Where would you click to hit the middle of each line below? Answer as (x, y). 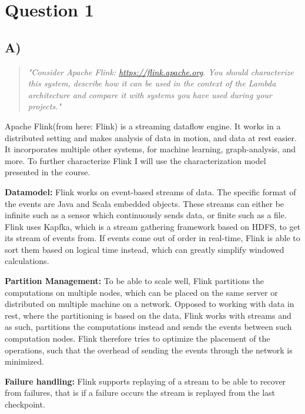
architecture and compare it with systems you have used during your (150, 94)
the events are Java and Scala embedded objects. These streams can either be (145, 203)
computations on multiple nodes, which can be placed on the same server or (141, 292)
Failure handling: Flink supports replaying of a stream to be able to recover (145, 381)
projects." (45, 106)
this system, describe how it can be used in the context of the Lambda (152, 83)
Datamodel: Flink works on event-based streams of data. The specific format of (150, 191)
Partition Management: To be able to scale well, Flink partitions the (135, 281)
